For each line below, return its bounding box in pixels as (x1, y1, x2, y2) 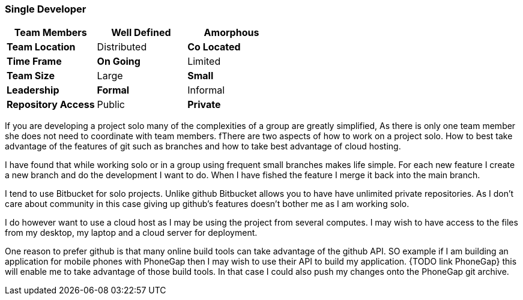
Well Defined (111, 26, 171, 39)
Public (97, 98, 125, 111)
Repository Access (7, 98, 95, 111)
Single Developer (5, 3, 86, 15)
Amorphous (204, 26, 259, 39)
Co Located (187, 41, 241, 53)
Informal (187, 84, 225, 97)
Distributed (97, 41, 147, 53)
